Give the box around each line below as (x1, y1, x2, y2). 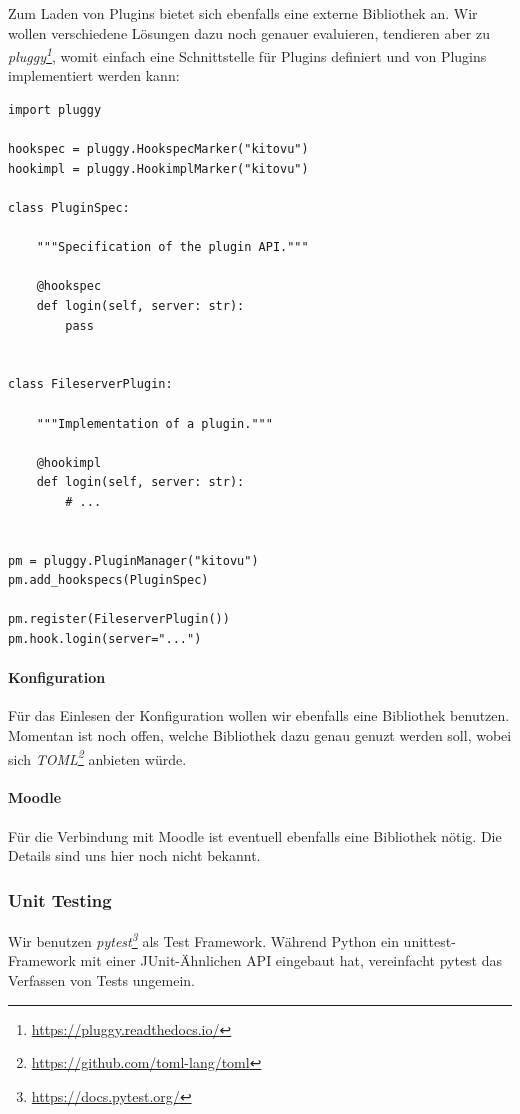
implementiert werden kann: (8, 65, 180, 86)
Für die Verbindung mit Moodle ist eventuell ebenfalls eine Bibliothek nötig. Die (8, 825, 502, 846)
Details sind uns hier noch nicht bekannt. (8, 845, 261, 866)
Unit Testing (8, 887, 112, 912)
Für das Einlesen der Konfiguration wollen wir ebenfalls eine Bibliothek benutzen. (8, 705, 510, 726)
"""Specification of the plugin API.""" (36, 240, 309, 255)
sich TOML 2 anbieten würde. (8, 745, 187, 769)
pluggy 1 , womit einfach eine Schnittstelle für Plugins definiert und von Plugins (8, 43, 487, 66)
